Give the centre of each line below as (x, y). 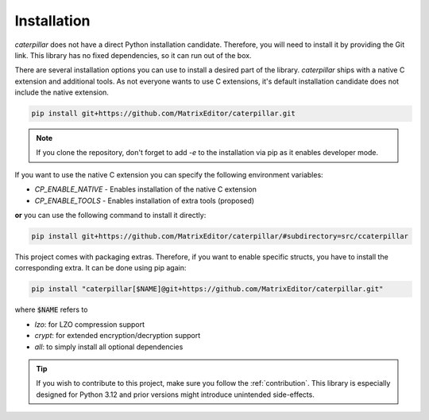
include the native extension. (62, 92)
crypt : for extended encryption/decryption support (118, 336)
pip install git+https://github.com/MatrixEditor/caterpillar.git (163, 114)
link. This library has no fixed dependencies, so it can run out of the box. (133, 55)
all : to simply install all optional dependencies (109, 347)
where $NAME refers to (51, 309)
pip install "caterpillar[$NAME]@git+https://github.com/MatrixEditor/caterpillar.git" (207, 289)
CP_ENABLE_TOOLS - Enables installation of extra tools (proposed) (144, 200)
